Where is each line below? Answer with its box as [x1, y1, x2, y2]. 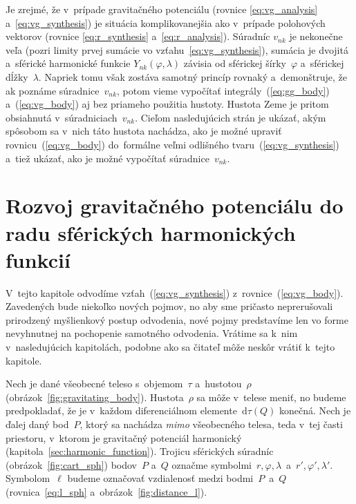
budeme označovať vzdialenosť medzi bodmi [67, 471, 254, 485]
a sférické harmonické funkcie [6, 56, 131, 70]
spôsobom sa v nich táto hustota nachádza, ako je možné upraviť [6, 124, 282, 138]
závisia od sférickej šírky [183, 56, 286, 70]
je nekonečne [289, 29, 343, 43]
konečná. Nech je [279, 403, 351, 418]
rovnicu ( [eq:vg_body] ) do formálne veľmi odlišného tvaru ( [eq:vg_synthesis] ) [6, 137, 339, 151]
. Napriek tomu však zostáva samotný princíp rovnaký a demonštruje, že [38, 69, 347, 84]
